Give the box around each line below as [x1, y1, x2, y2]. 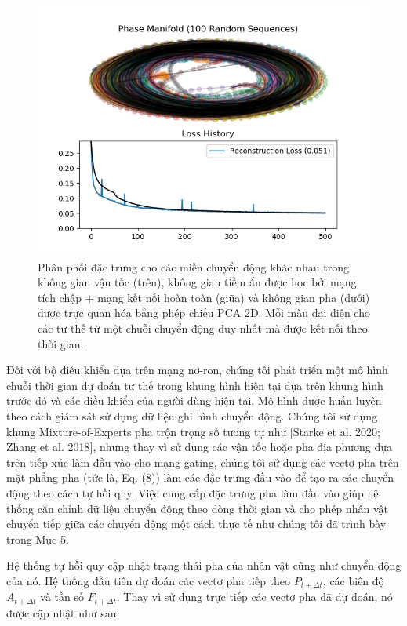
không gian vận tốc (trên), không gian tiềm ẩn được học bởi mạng [38, 274, 357, 290]
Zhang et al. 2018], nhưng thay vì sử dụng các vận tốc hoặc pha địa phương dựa [6, 439, 393, 455]
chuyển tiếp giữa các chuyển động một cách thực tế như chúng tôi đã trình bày [6, 515, 387, 532]
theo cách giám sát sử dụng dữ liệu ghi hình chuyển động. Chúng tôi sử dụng [6, 407, 378, 424]
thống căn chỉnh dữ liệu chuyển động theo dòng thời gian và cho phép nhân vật [6, 500, 388, 516]
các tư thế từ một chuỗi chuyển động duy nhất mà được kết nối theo [38, 319, 368, 336]
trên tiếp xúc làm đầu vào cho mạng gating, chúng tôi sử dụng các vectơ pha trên [6, 453, 399, 470]
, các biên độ [322, 572, 384, 588]
